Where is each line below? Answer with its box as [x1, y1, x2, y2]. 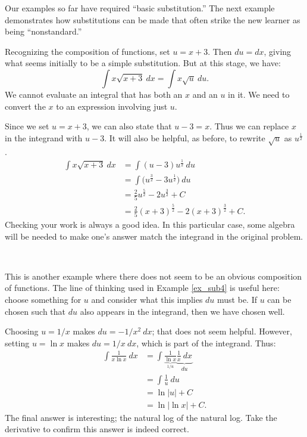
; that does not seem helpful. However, [152, 325, 292, 337]
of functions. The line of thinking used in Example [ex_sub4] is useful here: [5, 281, 280, 294]
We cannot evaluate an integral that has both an [5, 88, 183, 100]
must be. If [217, 293, 257, 305]
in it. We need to [228, 88, 290, 100]
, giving [264, 45, 292, 57]
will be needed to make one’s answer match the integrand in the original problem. [5, 230, 303, 242]
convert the [5, 100, 46, 112]
